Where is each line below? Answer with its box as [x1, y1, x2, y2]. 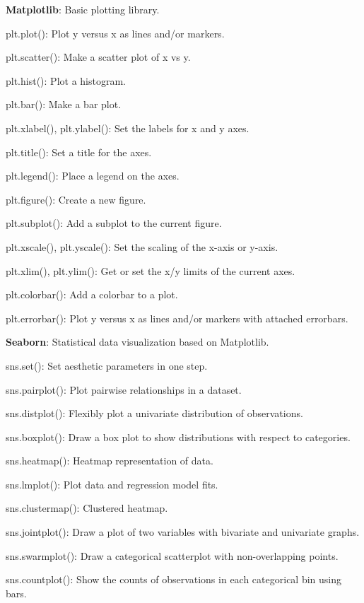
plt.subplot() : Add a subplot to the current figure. [6, 216, 222, 230]
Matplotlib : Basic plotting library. [6, 2, 160, 16]
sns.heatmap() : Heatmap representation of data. [6, 453, 213, 468]
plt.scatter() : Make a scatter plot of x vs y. [6, 49, 191, 64]
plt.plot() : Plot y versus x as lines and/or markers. [6, 25, 225, 40]
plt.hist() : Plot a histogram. [6, 73, 126, 88]
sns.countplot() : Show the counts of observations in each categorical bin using [6, 572, 341, 587]
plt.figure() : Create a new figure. [6, 192, 146, 206]
